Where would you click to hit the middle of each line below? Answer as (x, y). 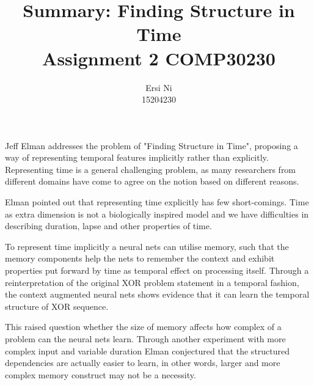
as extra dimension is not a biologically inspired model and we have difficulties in (157, 214)
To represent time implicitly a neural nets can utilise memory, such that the (147, 246)
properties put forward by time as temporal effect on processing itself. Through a (157, 270)
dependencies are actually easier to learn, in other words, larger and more (143, 363)
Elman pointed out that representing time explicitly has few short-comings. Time (157, 202)
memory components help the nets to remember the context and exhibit (140, 258)
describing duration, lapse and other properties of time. (108, 226)
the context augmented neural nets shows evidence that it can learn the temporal (157, 294)
